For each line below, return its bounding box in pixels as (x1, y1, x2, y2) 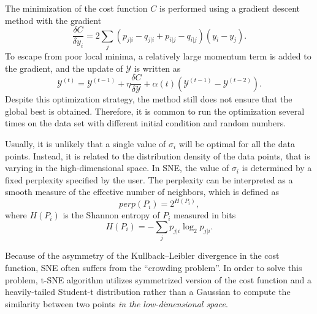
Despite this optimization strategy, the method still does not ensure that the (5, 93, 292, 105)
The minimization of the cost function (5, 2, 148, 14)
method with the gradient (5, 13, 102, 26)
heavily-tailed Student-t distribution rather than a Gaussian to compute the (5, 285, 291, 298)
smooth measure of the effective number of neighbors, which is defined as (5, 185, 279, 198)
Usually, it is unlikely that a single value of (5, 137, 166, 150)
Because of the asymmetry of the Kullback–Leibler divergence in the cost (5, 249, 280, 262)
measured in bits (173, 209, 236, 221)
